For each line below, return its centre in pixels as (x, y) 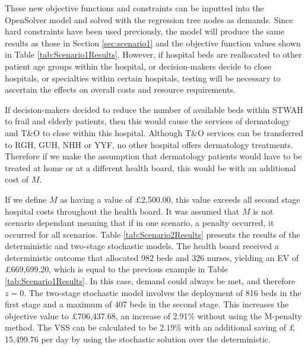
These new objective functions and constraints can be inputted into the (134, 8)
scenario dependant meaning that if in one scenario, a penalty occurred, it (139, 223)
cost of (17, 179)
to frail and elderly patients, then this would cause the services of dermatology (147, 121)
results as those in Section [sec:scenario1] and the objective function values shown (153, 43)
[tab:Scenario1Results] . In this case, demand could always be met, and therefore (150, 281)
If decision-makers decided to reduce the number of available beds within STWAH (154, 109)
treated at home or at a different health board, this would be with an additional (150, 167)
